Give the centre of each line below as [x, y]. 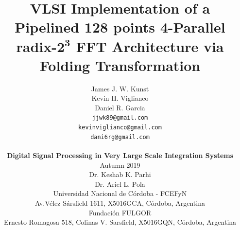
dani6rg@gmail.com [120, 137]
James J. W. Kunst [120, 88]
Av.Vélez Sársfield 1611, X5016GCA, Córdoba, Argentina [120, 203]
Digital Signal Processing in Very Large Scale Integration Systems [120, 155]
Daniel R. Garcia [120, 107]
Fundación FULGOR [120, 212]
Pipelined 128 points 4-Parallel [120, 27]
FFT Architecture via [150, 46]
